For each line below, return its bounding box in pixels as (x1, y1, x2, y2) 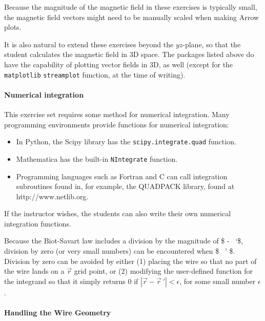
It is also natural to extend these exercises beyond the (4, 39, 174, 49)
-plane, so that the (182, 39, 241, 49)
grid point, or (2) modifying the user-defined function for (74, 266, 253, 276)
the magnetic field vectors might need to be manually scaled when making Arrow (4, 11, 259, 22)
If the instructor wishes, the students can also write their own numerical (4, 208, 231, 219)
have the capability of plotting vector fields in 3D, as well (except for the (4, 59, 233, 69)
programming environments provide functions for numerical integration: (4, 119, 229, 129)
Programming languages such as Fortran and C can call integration (16, 171, 228, 181)
